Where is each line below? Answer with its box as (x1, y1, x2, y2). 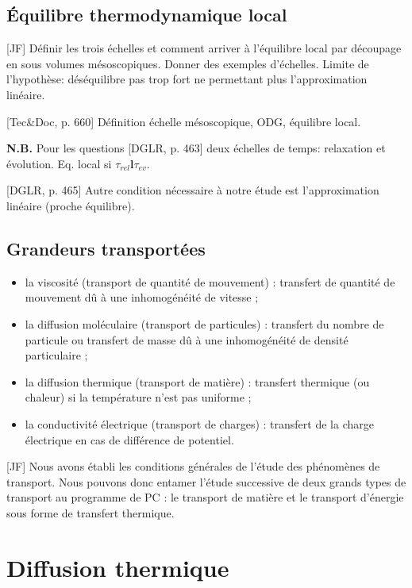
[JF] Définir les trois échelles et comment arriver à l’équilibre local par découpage (6, 40, 402, 56)
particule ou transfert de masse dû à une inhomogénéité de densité (25, 331, 348, 348)
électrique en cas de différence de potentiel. (25, 431, 234, 448)
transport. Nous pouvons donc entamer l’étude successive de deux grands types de (6, 473, 406, 490)
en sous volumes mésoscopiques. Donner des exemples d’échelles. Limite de (6, 55, 369, 71)
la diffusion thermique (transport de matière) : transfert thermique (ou (25, 373, 370, 390)
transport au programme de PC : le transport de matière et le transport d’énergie (6, 489, 404, 505)
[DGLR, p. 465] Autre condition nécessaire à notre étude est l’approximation (6, 182, 379, 198)
